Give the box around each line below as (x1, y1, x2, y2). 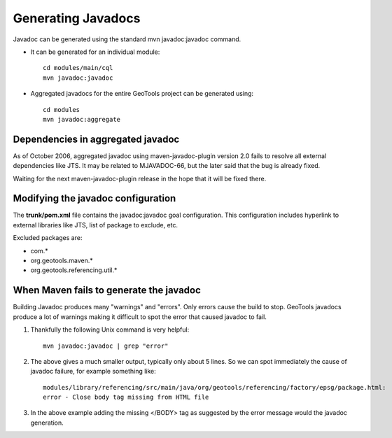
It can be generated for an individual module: (30, 48, 160, 56)
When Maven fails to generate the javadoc (13, 284, 201, 297)
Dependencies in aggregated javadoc (13, 133, 180, 145)
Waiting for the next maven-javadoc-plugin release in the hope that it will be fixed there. (13, 174, 267, 183)
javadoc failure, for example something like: (30, 367, 157, 376)
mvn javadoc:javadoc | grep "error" (43, 341, 169, 350)
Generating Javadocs (13, 10, 141, 26)
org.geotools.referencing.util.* (30, 266, 118, 274)
